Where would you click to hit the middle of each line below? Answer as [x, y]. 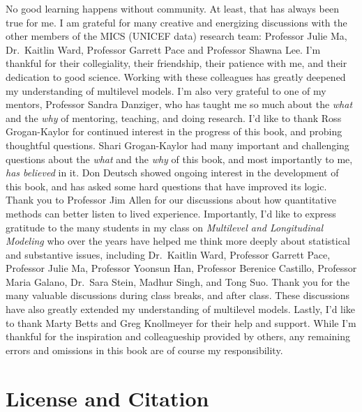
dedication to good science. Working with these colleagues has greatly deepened [176, 76]
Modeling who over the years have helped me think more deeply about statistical [178, 241]
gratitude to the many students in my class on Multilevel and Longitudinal [165, 227]
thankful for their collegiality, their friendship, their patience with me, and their [176, 63]
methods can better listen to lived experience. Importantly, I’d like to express [171, 213]
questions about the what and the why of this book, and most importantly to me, [179, 159]
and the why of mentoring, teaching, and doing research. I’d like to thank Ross [174, 117]
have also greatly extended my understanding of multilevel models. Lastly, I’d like [181, 309]
